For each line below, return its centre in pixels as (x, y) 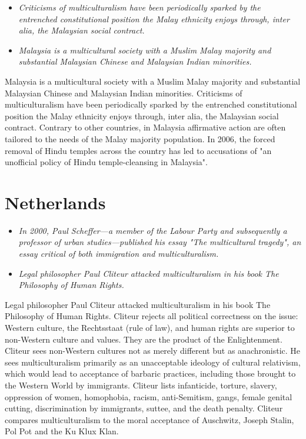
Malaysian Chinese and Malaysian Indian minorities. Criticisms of (124, 93)
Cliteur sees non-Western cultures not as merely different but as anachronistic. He (153, 351)
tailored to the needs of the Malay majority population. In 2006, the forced (140, 138)
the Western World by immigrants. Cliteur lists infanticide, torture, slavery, (141, 385)
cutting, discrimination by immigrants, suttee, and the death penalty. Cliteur (144, 408)
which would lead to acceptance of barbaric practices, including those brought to (150, 373)
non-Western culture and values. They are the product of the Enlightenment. (144, 339)
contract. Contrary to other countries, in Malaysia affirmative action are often (145, 127)
